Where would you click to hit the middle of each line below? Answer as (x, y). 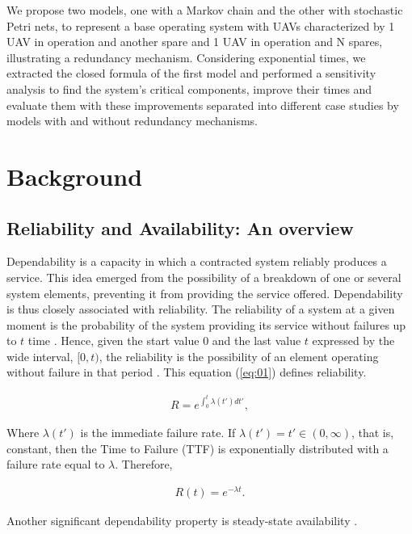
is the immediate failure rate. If (158, 433)
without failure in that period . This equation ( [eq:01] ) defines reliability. (187, 372)
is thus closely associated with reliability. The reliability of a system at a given (201, 309)
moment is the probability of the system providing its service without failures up (206, 324)
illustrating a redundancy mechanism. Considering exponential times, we (186, 57)
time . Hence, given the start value (114, 341)
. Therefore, (144, 464)
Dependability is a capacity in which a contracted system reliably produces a (197, 261)
